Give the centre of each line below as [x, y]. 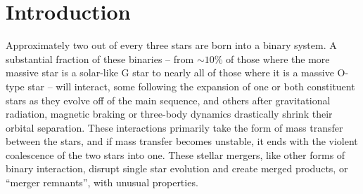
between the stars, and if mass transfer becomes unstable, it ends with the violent [182, 141]
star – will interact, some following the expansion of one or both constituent [191, 86]
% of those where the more [272, 58]
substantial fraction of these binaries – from [100, 58]
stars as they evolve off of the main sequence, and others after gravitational [168, 100]
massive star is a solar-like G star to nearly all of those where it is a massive [170, 72]
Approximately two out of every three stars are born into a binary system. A [171, 45]
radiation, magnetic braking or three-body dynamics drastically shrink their [169, 114]
